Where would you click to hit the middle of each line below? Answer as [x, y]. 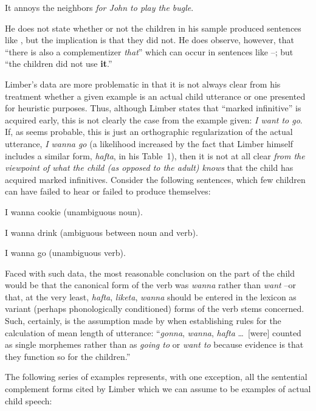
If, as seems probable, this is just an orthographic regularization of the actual [149, 132]
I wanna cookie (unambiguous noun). [74, 211]
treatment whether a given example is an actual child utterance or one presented [155, 96]
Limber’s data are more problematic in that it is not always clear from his [143, 84]
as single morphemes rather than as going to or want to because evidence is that [154, 344]
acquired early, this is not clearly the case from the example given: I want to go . [154, 119]
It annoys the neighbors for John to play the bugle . [99, 7]
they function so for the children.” [68, 356]
